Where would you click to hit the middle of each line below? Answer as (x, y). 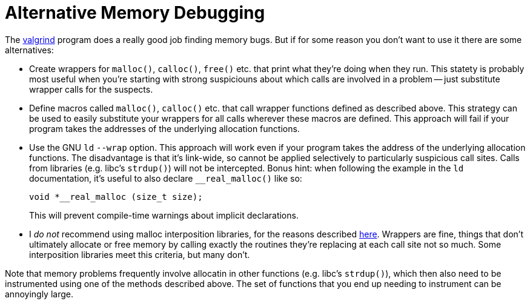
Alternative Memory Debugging (135, 13)
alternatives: (29, 50)
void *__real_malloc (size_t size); (116, 197)
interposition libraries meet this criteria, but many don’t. (140, 254)
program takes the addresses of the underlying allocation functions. (164, 128)
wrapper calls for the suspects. (91, 89)
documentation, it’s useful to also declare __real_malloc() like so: (166, 178)
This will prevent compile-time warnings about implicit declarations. (164, 215)
